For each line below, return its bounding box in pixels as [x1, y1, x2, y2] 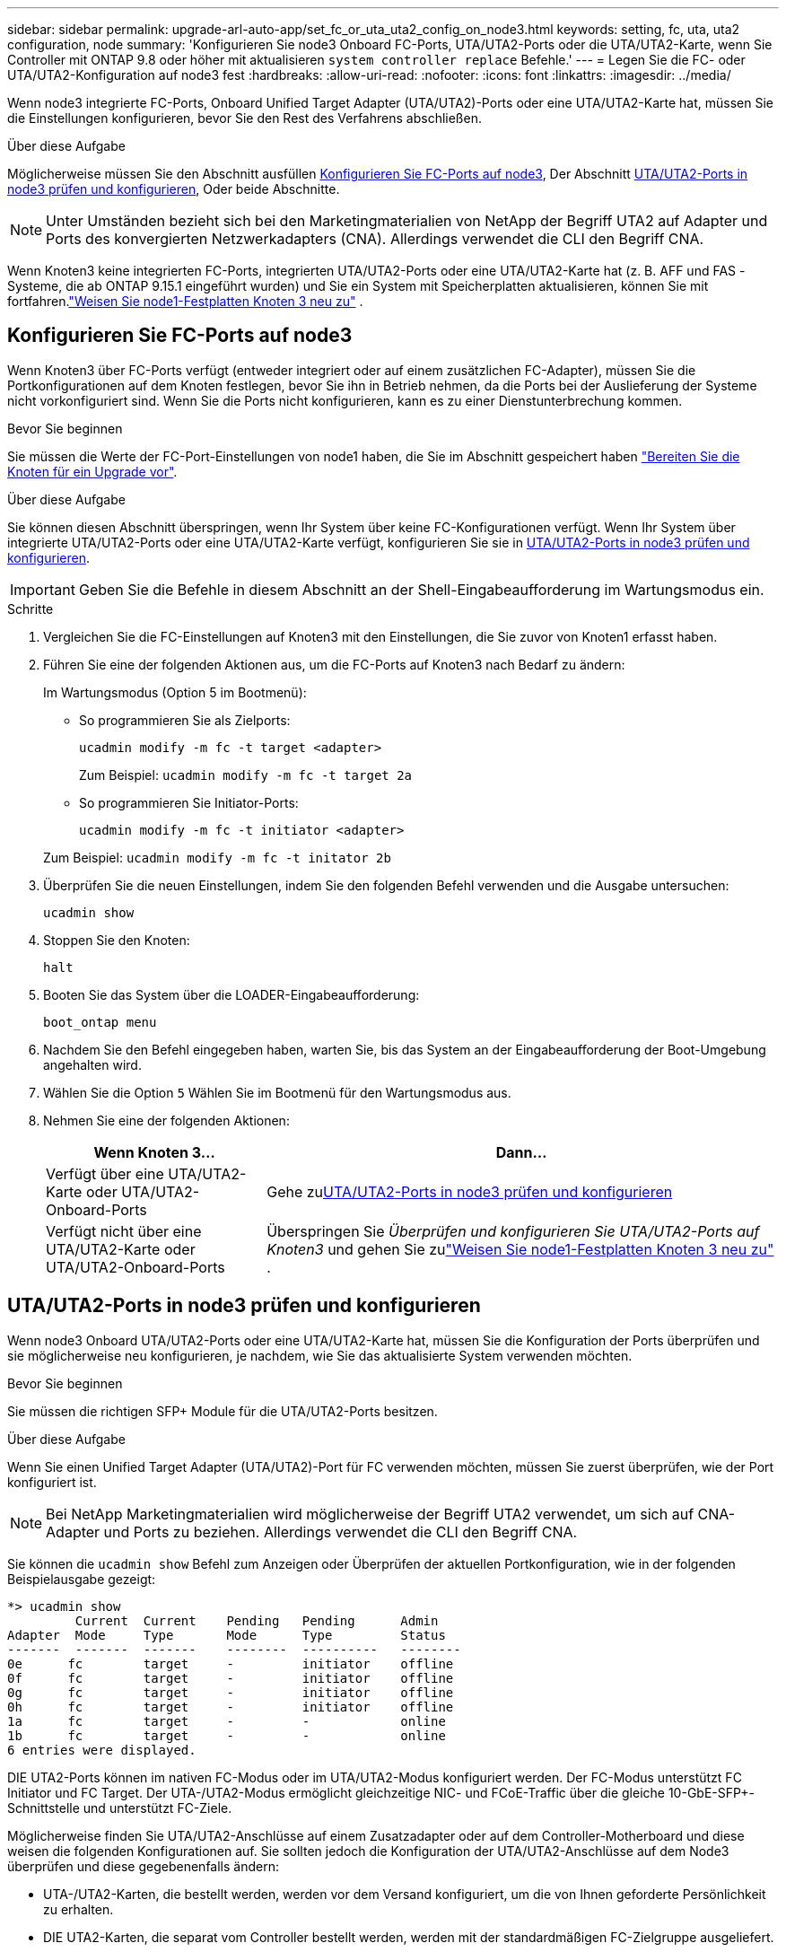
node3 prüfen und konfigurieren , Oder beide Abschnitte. [7, 181, 340, 197]
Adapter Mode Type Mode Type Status [7, 1627, 446, 1642]
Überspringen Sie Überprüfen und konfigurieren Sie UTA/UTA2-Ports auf [266, 1221, 760, 1240]
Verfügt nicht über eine [46, 1221, 202, 1240]
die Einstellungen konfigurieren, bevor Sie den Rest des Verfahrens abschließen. [7, 110, 482, 126]
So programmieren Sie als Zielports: [79, 712, 291, 728]
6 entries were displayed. [7, 1742, 196, 1757]
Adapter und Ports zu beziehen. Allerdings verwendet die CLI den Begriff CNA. [46, 1522, 578, 1541]
